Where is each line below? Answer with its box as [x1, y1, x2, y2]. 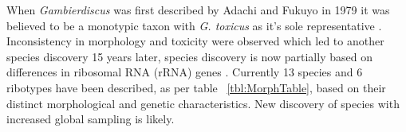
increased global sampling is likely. [6, 111, 175, 127]
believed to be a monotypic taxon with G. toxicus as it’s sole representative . [6, 17, 382, 33]
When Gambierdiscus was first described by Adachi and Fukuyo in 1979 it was [6, 2, 390, 17]
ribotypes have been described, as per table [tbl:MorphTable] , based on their [6, 79, 386, 95]
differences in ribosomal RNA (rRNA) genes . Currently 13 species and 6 [6, 64, 363, 80]
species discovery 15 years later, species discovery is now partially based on [6, 48, 372, 64]
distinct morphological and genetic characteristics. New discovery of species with [6, 95, 400, 111]
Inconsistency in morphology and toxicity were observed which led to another [6, 33, 384, 49]
